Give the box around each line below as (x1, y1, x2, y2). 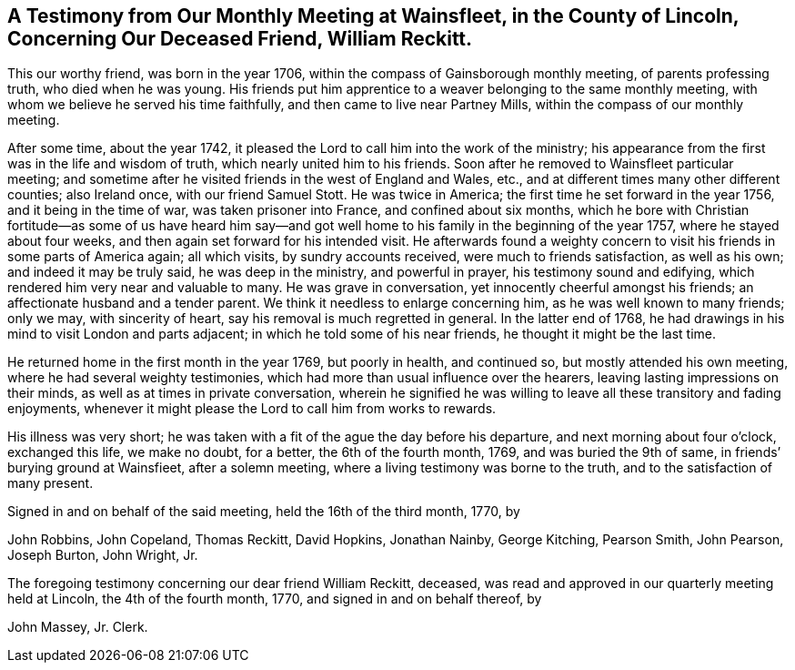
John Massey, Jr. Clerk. (7, 619, 148, 635)
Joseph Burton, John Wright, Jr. (7, 547, 198, 563)
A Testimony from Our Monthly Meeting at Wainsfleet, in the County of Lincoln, (7, 5, 740, 27)
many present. (7, 475, 94, 492)
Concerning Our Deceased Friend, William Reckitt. (7, 27, 473, 50)
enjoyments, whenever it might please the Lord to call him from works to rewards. (7, 401, 497, 417)
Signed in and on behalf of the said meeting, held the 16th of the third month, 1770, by (7, 503, 520, 520)
